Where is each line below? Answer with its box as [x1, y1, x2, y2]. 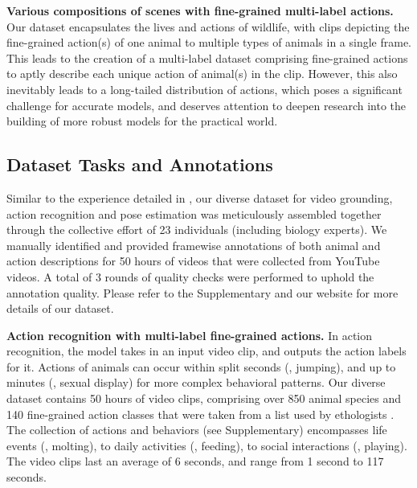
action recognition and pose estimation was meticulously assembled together [6, 205, 382, 222]
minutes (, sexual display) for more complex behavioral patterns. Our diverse [6, 374, 386, 391]
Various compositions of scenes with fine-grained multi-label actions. [6, 2, 394, 18]
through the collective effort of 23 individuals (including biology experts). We [6, 221, 387, 238]
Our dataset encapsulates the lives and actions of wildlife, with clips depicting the [6, 18, 410, 35]
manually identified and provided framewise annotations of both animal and [6, 236, 381, 253]
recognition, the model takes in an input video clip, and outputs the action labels [6, 342, 407, 359]
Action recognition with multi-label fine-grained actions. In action [6, 326, 372, 343]
